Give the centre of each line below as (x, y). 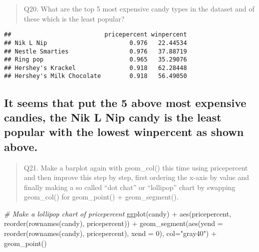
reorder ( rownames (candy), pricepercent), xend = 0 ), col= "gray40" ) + (110, 233)
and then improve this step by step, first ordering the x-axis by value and (137, 177)
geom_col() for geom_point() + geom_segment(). (101, 197)
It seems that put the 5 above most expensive (125, 102)
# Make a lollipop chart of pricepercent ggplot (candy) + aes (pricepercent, (118, 213)
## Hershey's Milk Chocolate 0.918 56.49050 (96, 76)
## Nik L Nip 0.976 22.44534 (96, 43)
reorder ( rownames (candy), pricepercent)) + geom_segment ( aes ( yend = (113, 223)
